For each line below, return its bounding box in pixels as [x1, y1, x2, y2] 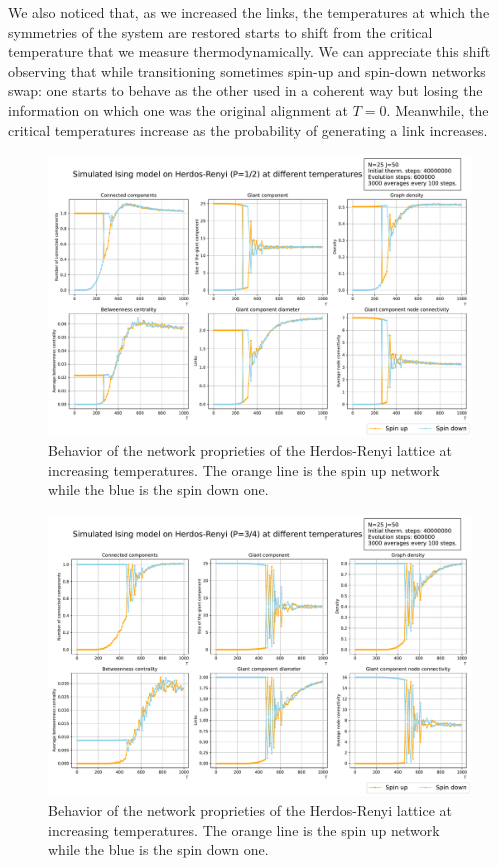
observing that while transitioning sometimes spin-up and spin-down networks [8, 60, 486, 81]
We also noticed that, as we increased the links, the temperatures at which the [8, 2, 490, 22]
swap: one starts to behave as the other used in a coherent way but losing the [8, 80, 483, 101]
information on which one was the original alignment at [8, 99, 349, 120]
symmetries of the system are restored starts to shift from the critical [8, 21, 433, 42]
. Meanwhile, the [386, 99, 489, 120]
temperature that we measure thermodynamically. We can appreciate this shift [8, 41, 491, 62]
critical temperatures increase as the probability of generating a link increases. [8, 119, 488, 140]
